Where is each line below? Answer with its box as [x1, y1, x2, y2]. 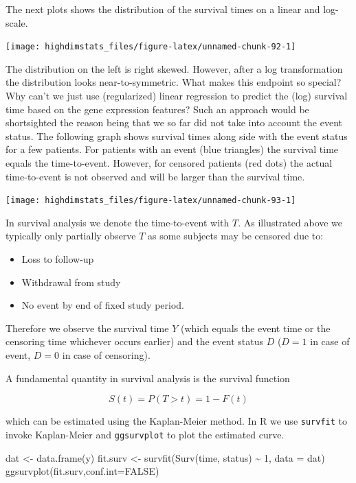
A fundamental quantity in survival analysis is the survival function [5, 370, 290, 385]
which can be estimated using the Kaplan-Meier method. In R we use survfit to [5, 414, 347, 428]
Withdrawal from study [21, 274, 121, 289]
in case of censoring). [62, 348, 151, 362]
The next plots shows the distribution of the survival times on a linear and [5, 2, 320, 16]
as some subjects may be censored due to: [148, 228, 324, 243]
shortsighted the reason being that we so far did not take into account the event [5, 115, 343, 130]
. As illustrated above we [238, 215, 343, 229]
